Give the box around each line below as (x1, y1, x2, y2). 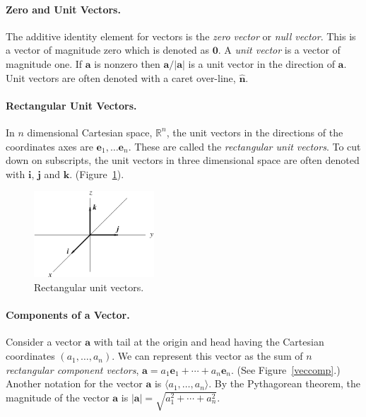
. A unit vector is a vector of (218, 42, 341, 57)
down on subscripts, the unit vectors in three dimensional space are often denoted (6, 153, 360, 168)
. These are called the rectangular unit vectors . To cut (128, 139, 361, 153)
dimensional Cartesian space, (27, 124, 153, 139)
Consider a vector (6, 334, 82, 349)
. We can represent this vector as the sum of (112, 348, 303, 363)
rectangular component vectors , (6, 362, 139, 377)
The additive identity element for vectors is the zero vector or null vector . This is (6, 28, 356, 43)
